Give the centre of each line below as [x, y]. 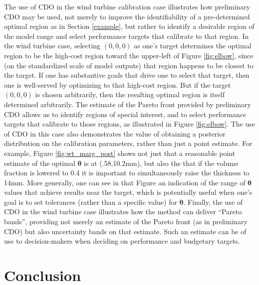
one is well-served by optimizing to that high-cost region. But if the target [118, 84]
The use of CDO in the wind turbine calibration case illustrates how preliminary [127, 6]
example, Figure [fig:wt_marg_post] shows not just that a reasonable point [120, 153]
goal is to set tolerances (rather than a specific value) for [91, 202]
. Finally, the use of [213, 202]
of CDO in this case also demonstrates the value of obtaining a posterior [115, 133]
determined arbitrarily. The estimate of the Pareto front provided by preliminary [128, 104]
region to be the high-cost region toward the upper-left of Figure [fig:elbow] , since [129, 55]
